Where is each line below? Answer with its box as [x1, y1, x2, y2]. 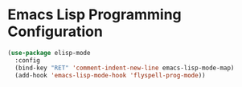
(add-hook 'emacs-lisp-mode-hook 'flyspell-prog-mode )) [14, 71, 206, 79]
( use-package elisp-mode [7, 49, 91, 57]
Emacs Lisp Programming [7, 6, 182, 24]
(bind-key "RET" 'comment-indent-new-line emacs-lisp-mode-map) [14, 64, 235, 72]
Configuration [7, 22, 104, 41]
